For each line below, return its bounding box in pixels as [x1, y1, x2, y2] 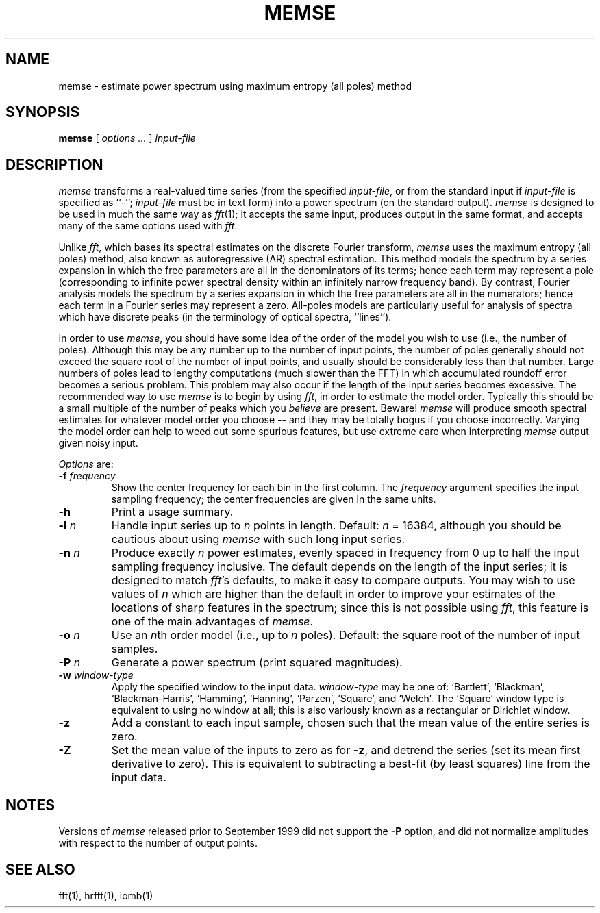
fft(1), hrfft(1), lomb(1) [58, 889, 153, 901]
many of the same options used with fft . [58, 220, 238, 232]
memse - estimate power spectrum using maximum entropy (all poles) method [58, 79, 412, 92]
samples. [111, 642, 158, 656]
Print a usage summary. [111, 505, 234, 519]
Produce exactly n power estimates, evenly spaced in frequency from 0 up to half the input [111, 546, 580, 560]
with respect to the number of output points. [58, 837, 258, 849]
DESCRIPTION [5, 155, 103, 173]
